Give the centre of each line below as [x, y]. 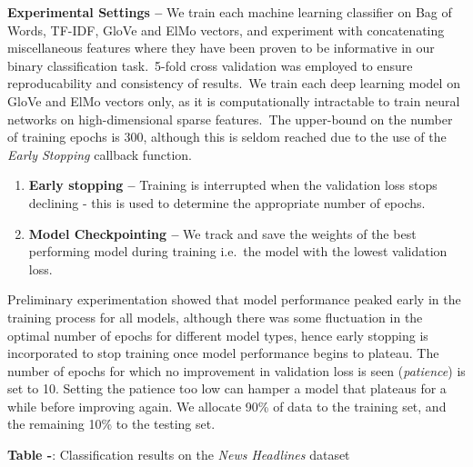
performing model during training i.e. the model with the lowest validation [238, 251]
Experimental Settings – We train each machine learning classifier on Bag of [230, 12]
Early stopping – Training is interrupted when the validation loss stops [233, 185]
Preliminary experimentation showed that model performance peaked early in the [234, 299]
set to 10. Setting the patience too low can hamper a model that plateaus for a [227, 388]
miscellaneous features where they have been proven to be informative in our [221, 48]
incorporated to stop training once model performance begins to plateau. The [223, 353]
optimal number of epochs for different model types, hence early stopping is [218, 335]
